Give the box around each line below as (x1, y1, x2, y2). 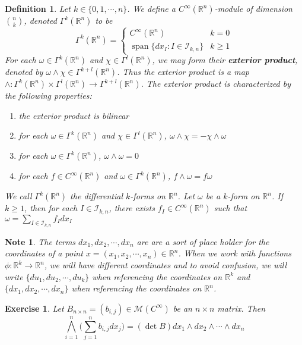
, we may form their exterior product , (152, 54, 298, 66)
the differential (70, 190, 123, 202)
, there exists (109, 202, 155, 214)
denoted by (5, 65, 43, 78)
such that (214, 202, 247, 214)
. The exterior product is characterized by (141, 77, 291, 90)
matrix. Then (217, 302, 266, 314)
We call (5, 190, 32, 202)
